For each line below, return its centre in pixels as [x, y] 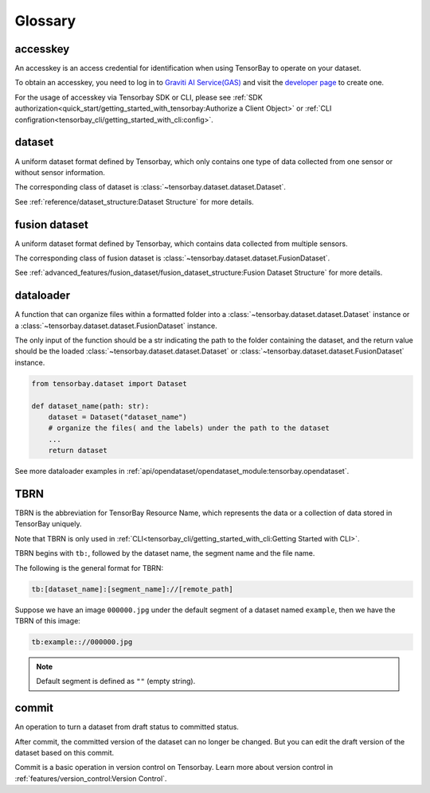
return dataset [78, 451]
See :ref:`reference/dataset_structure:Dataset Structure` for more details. [134, 201]
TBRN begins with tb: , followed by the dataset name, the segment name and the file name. [165, 553]
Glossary [45, 21]
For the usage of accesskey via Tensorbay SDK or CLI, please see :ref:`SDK [139, 97]
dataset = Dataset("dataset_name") [117, 417]
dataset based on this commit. [64, 753]
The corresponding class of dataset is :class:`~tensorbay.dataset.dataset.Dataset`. [150, 187]
